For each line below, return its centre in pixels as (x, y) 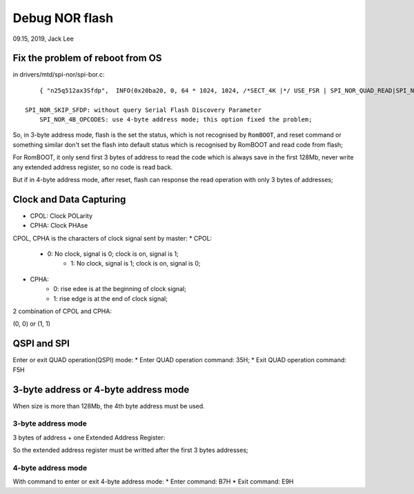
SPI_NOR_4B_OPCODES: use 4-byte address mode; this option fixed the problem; (176, 120)
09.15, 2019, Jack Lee (43, 39)
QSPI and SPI (41, 344)
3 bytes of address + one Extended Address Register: (89, 437)
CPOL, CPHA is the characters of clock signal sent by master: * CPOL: (112, 238)
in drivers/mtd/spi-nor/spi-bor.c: (59, 75)
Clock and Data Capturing (69, 199)
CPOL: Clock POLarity (61, 216)
